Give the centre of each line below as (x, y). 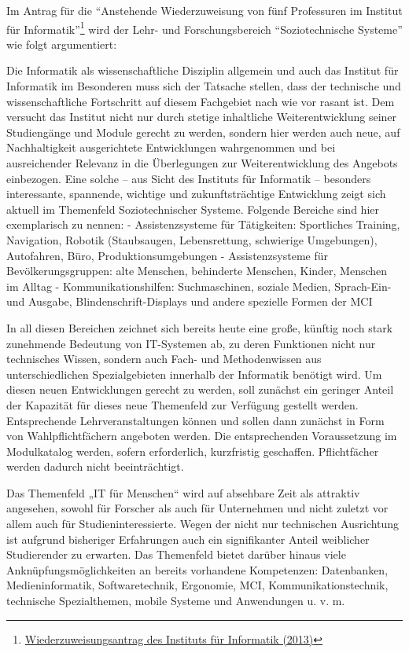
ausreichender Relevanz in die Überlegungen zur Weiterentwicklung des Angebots (202, 163)
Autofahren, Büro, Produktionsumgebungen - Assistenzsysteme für (167, 255)
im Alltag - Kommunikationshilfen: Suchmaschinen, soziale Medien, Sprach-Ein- (199, 286)
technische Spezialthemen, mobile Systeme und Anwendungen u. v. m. (176, 601)
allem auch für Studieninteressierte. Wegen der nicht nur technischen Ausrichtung (203, 524)
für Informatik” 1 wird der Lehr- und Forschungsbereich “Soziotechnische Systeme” (204, 28)
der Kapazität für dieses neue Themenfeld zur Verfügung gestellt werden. (182, 404)
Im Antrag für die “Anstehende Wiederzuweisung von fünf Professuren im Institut (204, 10)
